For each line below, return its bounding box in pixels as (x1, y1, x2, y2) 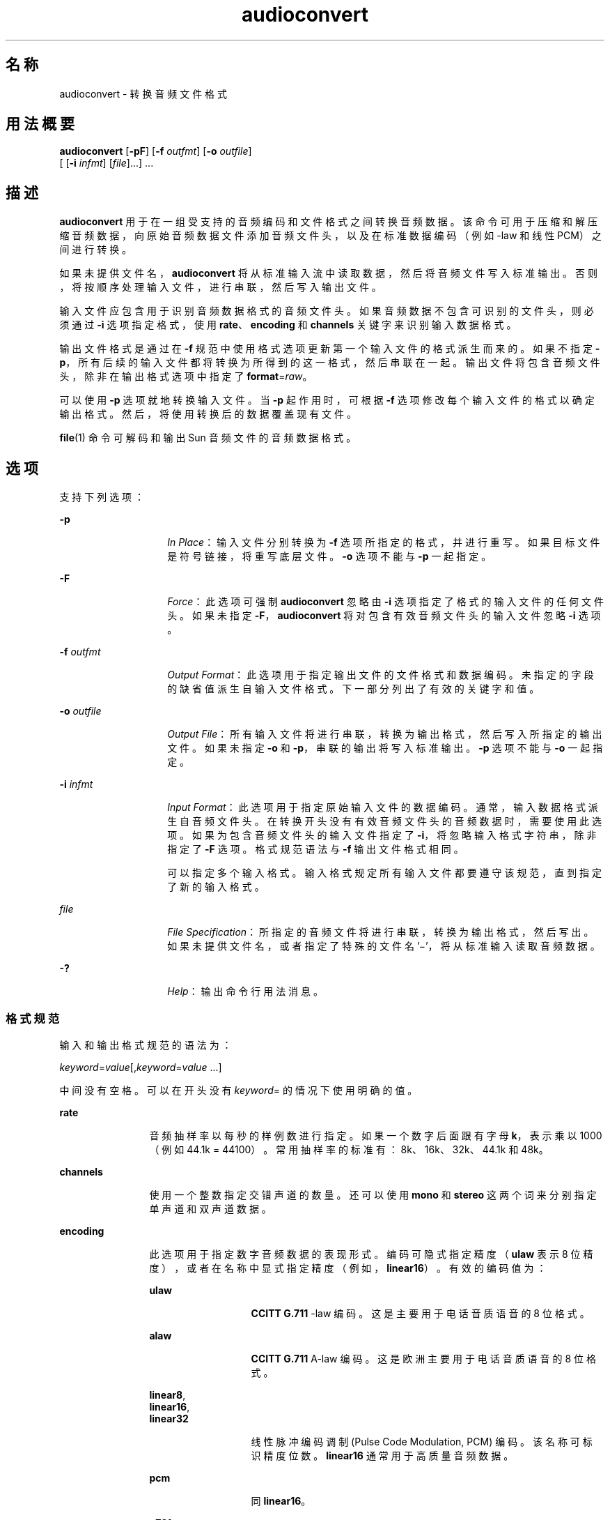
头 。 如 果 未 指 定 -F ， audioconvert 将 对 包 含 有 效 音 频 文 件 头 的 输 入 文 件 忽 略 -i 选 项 (167, 609, 601, 622)
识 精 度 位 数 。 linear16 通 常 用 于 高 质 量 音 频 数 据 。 (251, 1449, 514, 1461)
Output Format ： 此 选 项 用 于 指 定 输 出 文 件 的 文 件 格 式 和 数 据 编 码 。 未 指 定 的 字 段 (167, 669, 594, 681)
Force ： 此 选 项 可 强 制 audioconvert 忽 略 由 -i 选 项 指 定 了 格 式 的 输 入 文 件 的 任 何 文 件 (167, 595, 604, 608)
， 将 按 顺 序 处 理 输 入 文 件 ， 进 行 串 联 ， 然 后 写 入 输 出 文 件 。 (59, 281, 382, 294)
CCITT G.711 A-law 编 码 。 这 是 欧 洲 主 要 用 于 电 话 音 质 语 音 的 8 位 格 (251, 1352, 596, 1365)
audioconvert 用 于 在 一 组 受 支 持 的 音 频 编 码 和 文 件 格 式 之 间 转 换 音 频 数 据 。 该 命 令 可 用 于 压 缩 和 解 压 (59, 215, 597, 228)
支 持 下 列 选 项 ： (59, 491, 145, 503)
